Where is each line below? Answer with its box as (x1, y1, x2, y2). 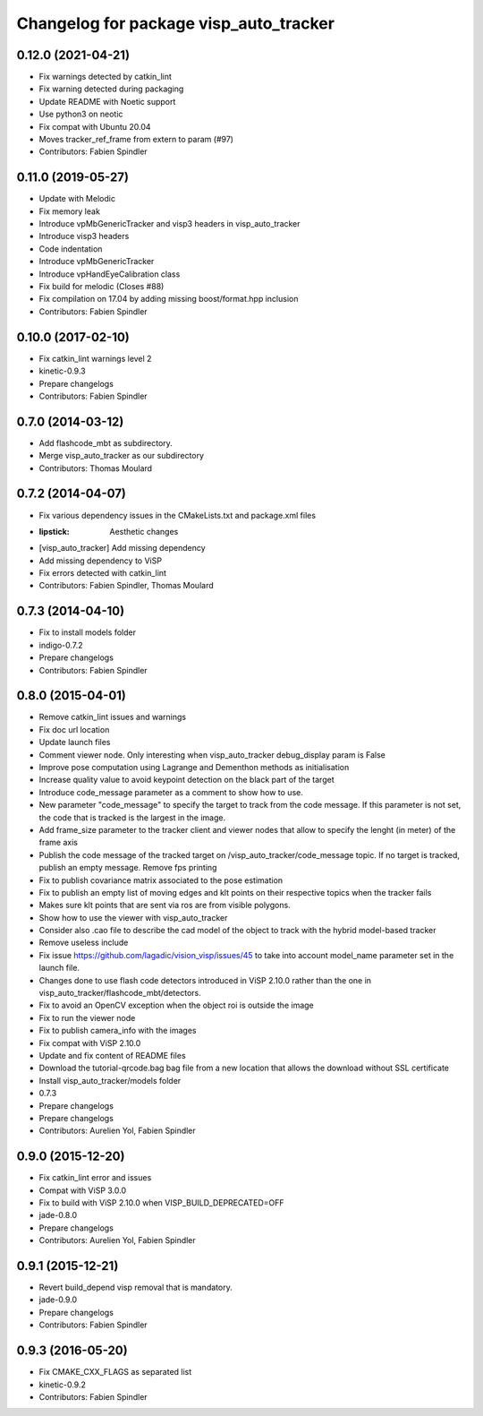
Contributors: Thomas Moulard (38, 462, 152, 474)
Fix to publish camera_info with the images (38, 1026, 197, 1036)
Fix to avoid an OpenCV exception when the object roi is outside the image (38, 1000, 315, 1011)
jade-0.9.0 (38, 1294, 78, 1305)
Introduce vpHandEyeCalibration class (38, 269, 181, 279)
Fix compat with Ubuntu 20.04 (38, 121, 151, 132)
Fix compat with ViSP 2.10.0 (38, 1037, 141, 1048)
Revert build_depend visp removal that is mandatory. (38, 1282, 233, 1293)
